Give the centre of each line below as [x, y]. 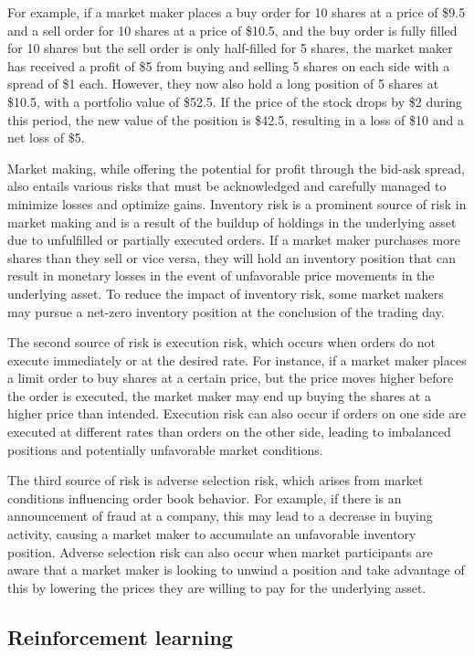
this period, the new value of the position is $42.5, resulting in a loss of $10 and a [236, 119]
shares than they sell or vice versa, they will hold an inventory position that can [232, 257]
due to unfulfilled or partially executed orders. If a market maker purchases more [234, 240]
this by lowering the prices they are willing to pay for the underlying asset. [217, 587]
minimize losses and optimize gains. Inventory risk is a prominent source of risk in [237, 203]
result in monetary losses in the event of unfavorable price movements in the [221, 275]
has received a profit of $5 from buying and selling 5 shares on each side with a [229, 65]
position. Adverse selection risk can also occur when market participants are [220, 551]
